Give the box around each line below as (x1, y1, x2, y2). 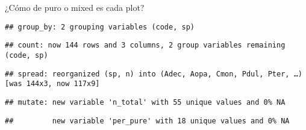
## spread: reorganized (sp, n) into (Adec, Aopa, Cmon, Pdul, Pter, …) (5, 69, 302, 78)
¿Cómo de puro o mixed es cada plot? (5, 1, 145, 13)
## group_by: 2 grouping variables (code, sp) (5, 22, 195, 31)
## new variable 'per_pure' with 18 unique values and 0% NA (5, 116, 290, 125)
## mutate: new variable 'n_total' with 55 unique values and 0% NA (5, 97, 286, 107)
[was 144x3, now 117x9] (5, 79, 100, 88)
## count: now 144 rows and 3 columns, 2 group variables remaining (5, 41, 286, 50)
